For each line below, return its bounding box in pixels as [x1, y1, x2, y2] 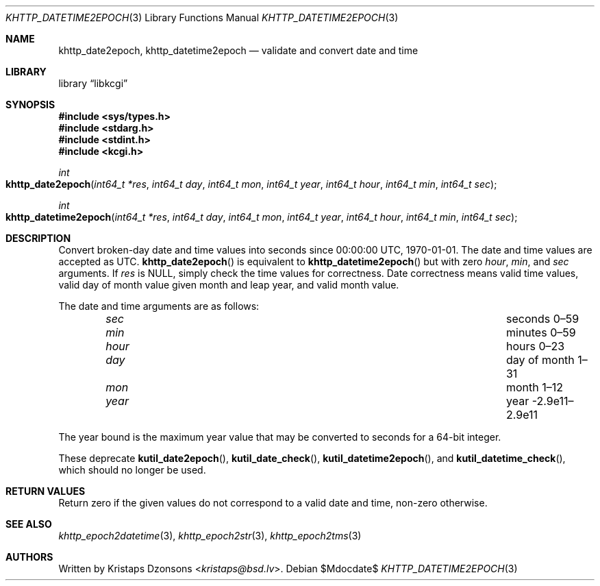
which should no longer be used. [58, 464, 206, 476]
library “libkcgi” [58, 77, 128, 89]
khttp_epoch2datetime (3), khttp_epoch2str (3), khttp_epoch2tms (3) [58, 530, 362, 541]
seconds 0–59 [505, 312, 579, 326]
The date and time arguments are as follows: [58, 300, 260, 312]
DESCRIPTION [5, 232, 71, 244]
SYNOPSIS [5, 99, 55, 110]
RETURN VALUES [5, 485, 86, 497]
